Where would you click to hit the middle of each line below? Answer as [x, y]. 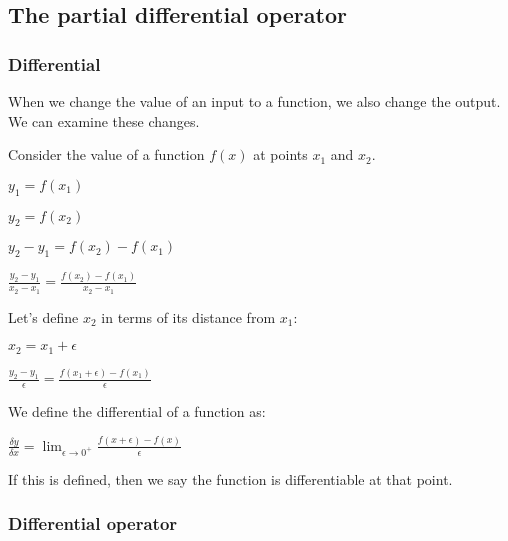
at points [280, 154]
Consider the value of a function [106, 154]
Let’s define [43, 316]
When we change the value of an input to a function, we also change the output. [254, 101]
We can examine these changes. [104, 120]
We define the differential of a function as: [137, 410]
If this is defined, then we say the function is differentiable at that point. [230, 478]
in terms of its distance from [188, 316]
